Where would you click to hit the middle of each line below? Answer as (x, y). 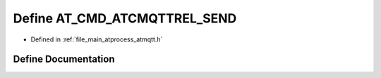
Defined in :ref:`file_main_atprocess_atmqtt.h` (97, 39)
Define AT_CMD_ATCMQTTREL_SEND (125, 18)
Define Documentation (64, 59)
